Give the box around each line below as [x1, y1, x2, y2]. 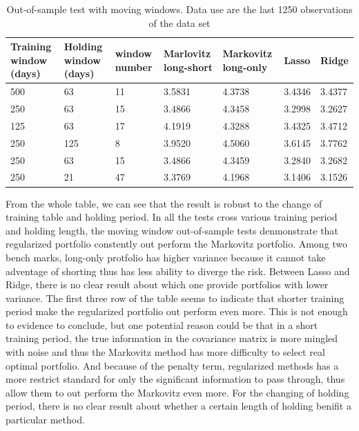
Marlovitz [164, 46, 211, 60]
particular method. [6, 412, 85, 427]
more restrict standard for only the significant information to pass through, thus [6, 372, 345, 386]
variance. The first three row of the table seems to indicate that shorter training [6, 290, 345, 305]
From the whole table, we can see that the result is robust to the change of [6, 196, 322, 210]
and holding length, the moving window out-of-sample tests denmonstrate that [6, 223, 338, 237]
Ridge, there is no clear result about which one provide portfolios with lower [6, 277, 329, 292]
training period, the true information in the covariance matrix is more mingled [6, 331, 338, 345]
